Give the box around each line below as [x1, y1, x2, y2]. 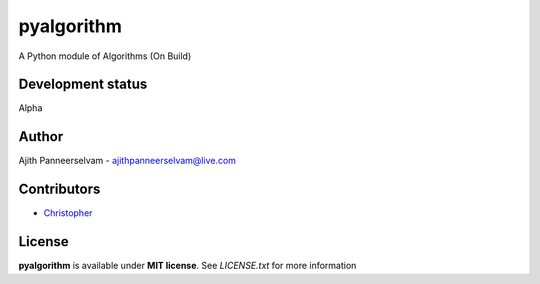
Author [18, 128, 64, 145]
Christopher [43, 207, 93, 219]
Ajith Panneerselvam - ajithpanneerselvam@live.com [18, 155, 237, 167]
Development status [18, 76, 148, 93]
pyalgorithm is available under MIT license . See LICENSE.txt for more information [18, 260, 357, 272]
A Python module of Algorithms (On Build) [18, 50, 192, 62]
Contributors [18, 181, 101, 198]
